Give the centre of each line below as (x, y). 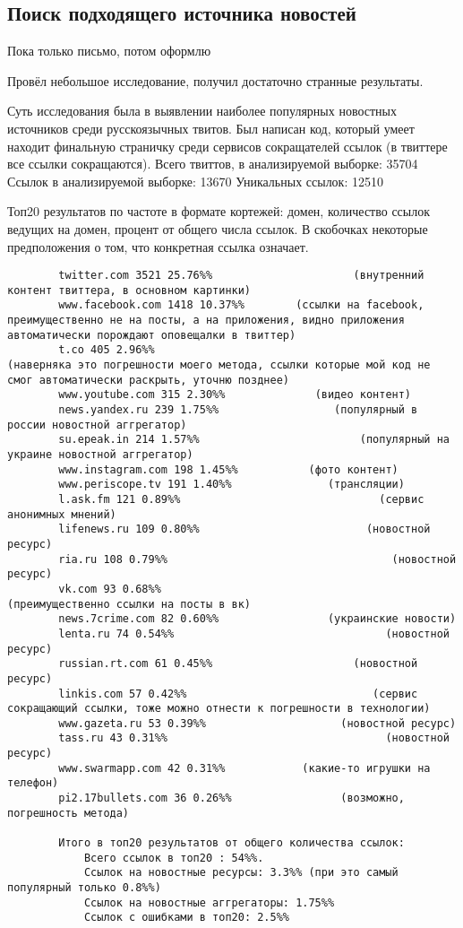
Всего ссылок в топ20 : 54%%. (174, 858)
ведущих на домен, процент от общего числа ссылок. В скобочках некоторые (218, 228)
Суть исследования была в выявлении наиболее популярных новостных (202, 111)
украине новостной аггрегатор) (100, 455)
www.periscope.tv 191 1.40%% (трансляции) (231, 485)
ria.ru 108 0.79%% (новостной (257, 559)
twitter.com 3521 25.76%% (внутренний (241, 276)
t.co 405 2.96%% (107, 350)
